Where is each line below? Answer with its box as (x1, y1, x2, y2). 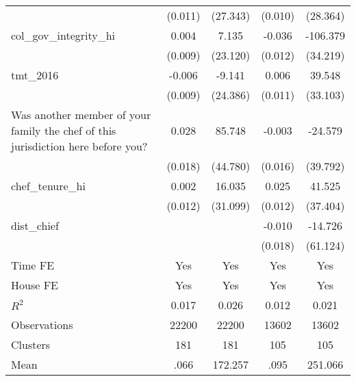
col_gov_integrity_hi (11, 27, 116, 43)
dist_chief (11, 218, 59, 233)
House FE (11, 277, 58, 293)
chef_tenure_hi (11, 178, 86, 194)
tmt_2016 (11, 67, 59, 83)
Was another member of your (11, 107, 151, 122)
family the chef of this (11, 122, 116, 138)
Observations (11, 317, 73, 332)
